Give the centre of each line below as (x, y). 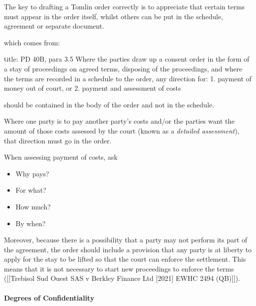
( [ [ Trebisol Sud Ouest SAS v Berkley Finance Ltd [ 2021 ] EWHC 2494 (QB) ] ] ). (122, 278)
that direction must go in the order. (58, 140)
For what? (31, 190)
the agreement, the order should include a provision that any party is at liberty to (128, 249)
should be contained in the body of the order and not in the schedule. (109, 104)
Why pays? (32, 173)
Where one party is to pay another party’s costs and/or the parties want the (119, 121)
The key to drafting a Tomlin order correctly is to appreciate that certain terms (124, 6)
